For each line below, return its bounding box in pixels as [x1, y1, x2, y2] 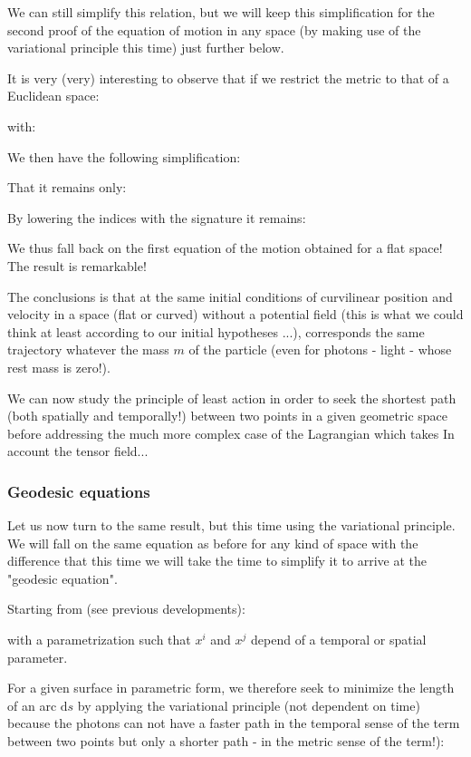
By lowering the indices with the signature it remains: [7, 208, 306, 227]
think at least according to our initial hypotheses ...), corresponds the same [7, 322, 425, 341]
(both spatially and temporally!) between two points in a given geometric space [7, 406, 448, 425]
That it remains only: [7, 178, 127, 197]
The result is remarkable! [7, 256, 147, 275]
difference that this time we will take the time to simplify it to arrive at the [7, 551, 427, 570]
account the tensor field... [7, 442, 149, 461]
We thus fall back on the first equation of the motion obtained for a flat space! [7, 238, 443, 257]
